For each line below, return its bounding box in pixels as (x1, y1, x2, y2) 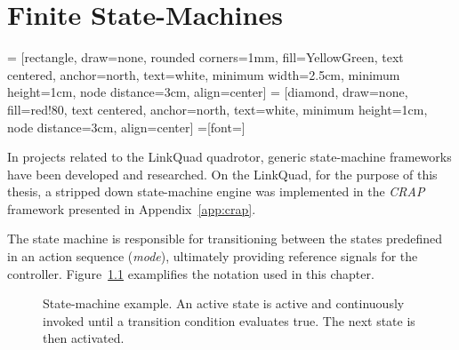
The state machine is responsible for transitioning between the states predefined (7, 229, 443, 248)
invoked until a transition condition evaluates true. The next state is (43, 311, 415, 330)
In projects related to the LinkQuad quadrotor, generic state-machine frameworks (7, 147, 452, 166)
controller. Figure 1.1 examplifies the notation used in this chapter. (7, 264, 374, 282)
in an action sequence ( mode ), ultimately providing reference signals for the (7, 247, 418, 266)
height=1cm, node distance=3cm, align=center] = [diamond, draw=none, (7, 83, 408, 101)
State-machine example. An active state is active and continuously (43, 294, 405, 313)
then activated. (43, 329, 125, 347)
